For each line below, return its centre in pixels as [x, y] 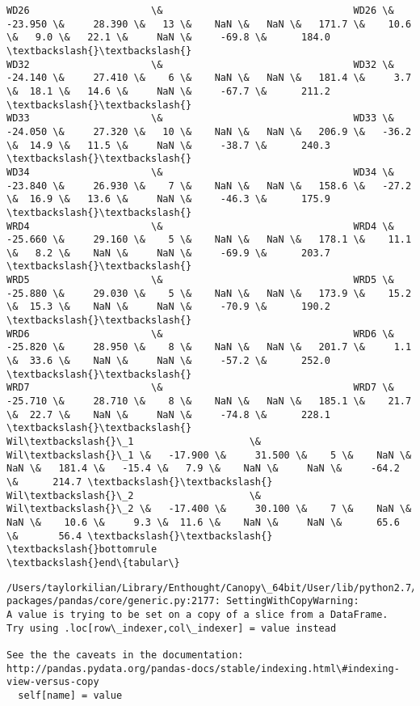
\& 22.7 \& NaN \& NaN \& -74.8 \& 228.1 [168, 414]
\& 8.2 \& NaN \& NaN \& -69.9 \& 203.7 [168, 253]
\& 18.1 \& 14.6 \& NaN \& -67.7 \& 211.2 [168, 91]
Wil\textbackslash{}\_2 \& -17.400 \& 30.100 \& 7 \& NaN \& [209, 509]
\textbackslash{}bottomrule [82, 550]
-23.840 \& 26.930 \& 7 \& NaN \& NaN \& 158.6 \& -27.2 [209, 186]
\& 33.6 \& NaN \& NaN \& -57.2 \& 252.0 [168, 361]
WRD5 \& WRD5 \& [200, 280]
